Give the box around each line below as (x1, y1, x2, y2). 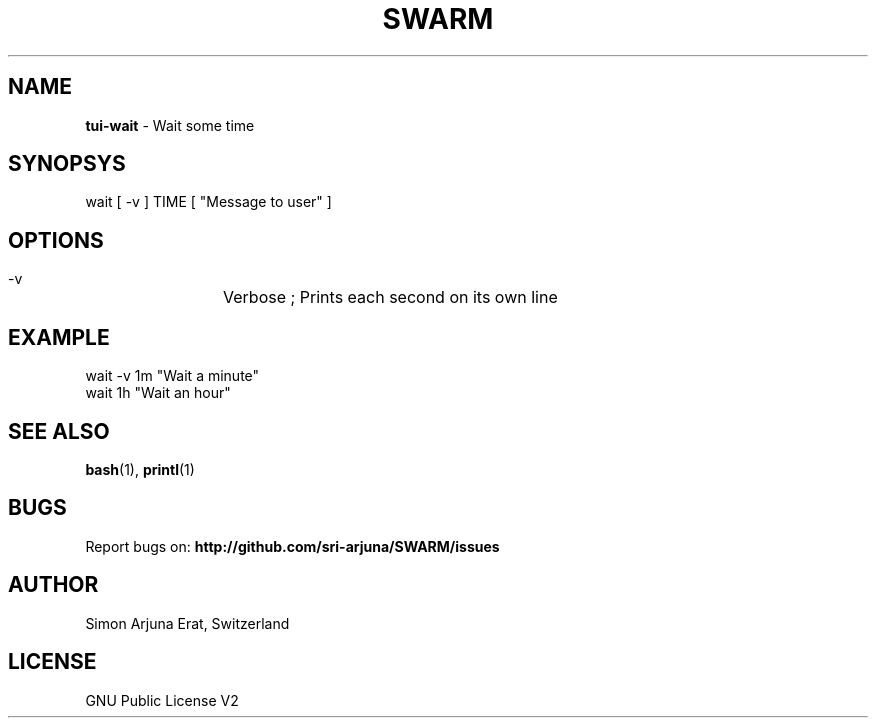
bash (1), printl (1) (85, 460, 195, 478)
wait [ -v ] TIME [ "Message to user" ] (85, 193, 332, 211)
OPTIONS (8, 227, 104, 253)
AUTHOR (8, 572, 99, 598)
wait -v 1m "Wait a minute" (85, 367, 260, 385)
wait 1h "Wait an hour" (85, 384, 231, 402)
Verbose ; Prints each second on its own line (223, 287, 558, 308)
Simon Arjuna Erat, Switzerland (85, 614, 290, 632)
